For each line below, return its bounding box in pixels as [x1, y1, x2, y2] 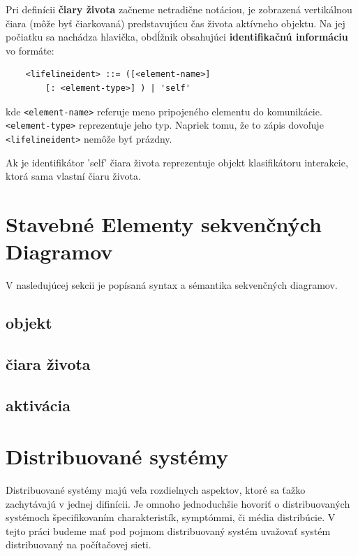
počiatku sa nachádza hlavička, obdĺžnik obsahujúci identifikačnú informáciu [6, 29, 348, 44]
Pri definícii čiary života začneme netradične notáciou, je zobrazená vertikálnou [6, 2, 352, 16]
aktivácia [6, 394, 70, 415]
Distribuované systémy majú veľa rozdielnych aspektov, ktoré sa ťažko [6, 483, 306, 497]
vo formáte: [6, 43, 54, 57]
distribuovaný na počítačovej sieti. [6, 537, 151, 552]
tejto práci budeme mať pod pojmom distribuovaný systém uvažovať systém [6, 523, 331, 538]
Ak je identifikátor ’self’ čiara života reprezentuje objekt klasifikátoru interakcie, [6, 155, 348, 169]
